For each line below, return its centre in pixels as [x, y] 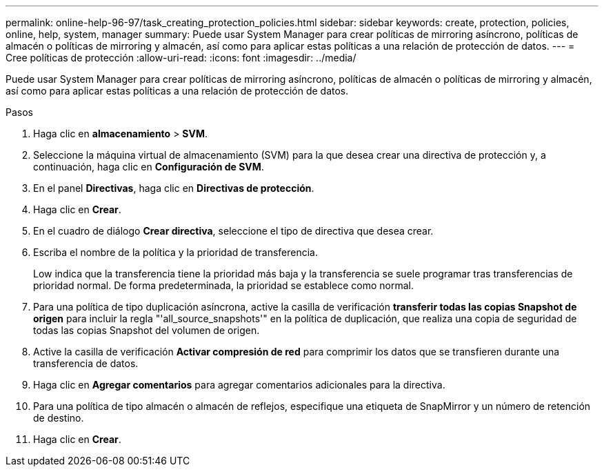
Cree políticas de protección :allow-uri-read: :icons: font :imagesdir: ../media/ [181, 58]
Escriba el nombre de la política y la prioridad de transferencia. [175, 252]
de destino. [59, 418]
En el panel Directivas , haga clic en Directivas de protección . [174, 188]
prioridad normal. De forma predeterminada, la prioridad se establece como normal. [224, 285]
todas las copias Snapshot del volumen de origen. [147, 330]
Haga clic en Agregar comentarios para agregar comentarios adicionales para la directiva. [239, 385]
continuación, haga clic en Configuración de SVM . [149, 167]
